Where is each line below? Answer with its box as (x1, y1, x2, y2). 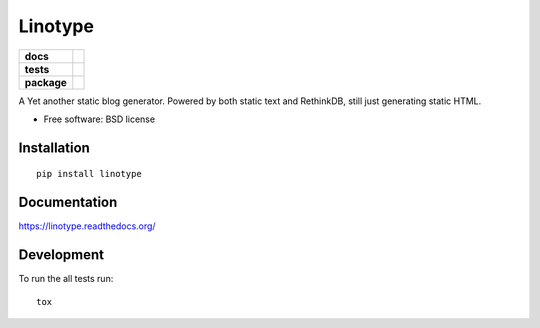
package (24, 75, 67, 89)
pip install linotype (36, 168, 142, 180)
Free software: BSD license (43, 113, 155, 125)
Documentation (18, 194, 118, 211)
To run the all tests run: (18, 273, 114, 285)
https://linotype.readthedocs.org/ (18, 220, 156, 232)
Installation (18, 139, 90, 156)
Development (18, 246, 105, 264)
